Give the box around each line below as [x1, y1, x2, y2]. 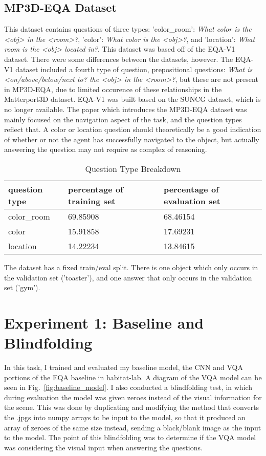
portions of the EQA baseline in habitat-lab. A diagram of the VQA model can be [4, 372, 262, 382]
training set [68, 194, 116, 207]
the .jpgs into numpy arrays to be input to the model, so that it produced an [4, 411, 246, 422]
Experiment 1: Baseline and [4, 312, 204, 333]
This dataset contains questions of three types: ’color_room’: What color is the [4, 24, 252, 34]
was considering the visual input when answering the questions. [4, 442, 203, 452]
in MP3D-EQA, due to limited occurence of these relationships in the [4, 83, 222, 94]
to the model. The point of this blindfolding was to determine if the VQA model [4, 432, 256, 443]
